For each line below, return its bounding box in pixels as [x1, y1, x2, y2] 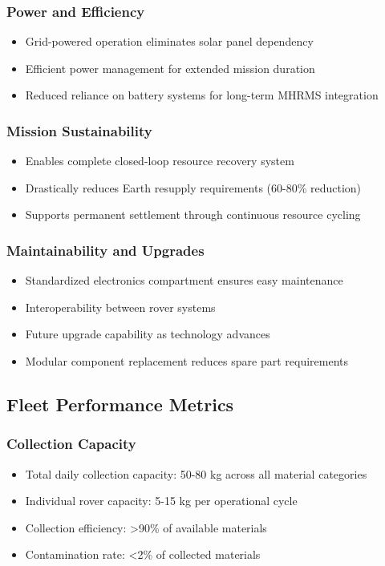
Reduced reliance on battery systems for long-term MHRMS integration [25, 87, 379, 103]
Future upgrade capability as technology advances [25, 325, 270, 342]
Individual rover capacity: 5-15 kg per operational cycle [25, 492, 298, 509]
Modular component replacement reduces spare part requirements [25, 353, 349, 369]
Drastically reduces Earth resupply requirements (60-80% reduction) [25, 179, 362, 196]
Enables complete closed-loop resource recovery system [25, 152, 294, 169]
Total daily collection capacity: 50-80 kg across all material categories [25, 465, 367, 482]
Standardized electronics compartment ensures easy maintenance [25, 272, 343, 289]
